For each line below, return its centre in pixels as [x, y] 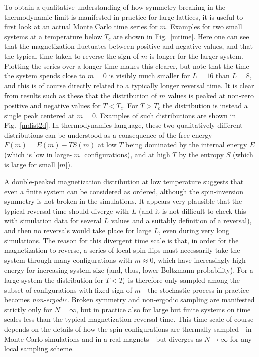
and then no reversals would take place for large [78, 231]
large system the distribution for [54, 280]
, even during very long [194, 231]
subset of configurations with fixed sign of [68, 289]
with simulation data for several [53, 220]
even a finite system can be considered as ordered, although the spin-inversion [124, 191]
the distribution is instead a [205, 105]
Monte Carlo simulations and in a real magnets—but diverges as [103, 339]
